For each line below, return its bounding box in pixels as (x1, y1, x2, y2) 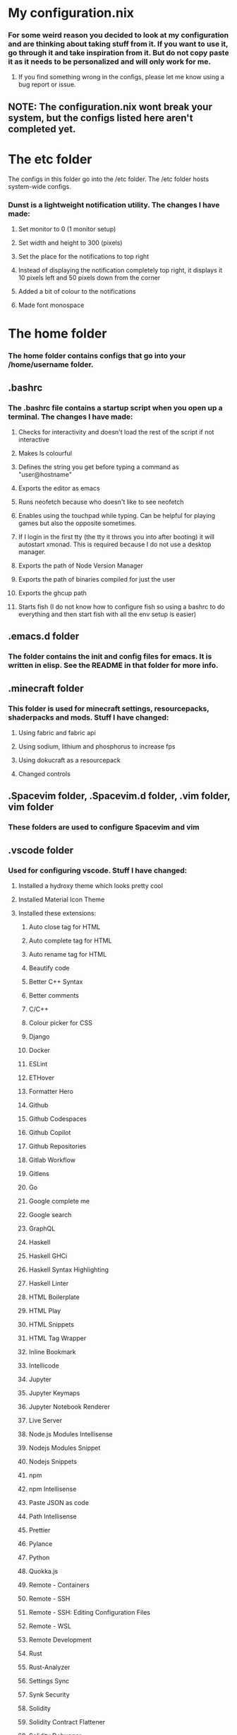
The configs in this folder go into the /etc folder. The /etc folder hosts (8, 175, 209, 183)
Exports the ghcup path (18, 589, 87, 597)
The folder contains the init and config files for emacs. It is (8, 652, 212, 662)
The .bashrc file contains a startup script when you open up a (8, 403, 223, 413)
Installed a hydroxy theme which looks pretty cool (18, 881, 163, 889)
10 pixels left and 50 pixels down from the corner (18, 274, 161, 282)
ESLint (28, 1059, 48, 1068)
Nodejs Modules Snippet (28, 1443, 101, 1452)
